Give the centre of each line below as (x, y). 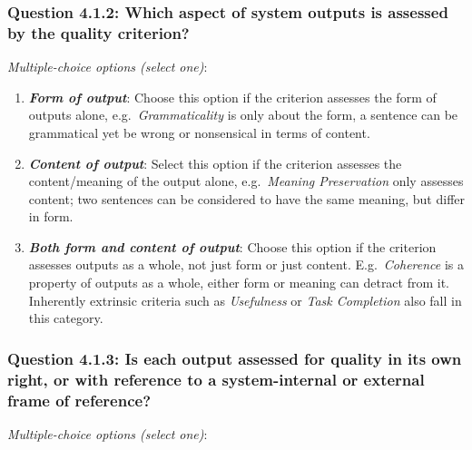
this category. (66, 318)
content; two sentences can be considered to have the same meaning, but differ (246, 198)
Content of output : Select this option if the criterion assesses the (215, 163)
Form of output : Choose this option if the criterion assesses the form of (232, 97)
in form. (51, 216)
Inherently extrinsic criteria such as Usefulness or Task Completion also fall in (245, 300)
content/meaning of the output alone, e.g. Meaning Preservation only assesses (246, 181)
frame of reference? (79, 400)
